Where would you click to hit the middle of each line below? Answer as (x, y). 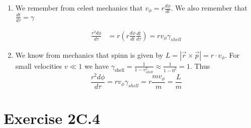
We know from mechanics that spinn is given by (89, 54)
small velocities (39, 66)
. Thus (200, 66)
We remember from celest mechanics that (79, 8)
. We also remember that (209, 8)
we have (97, 66)
